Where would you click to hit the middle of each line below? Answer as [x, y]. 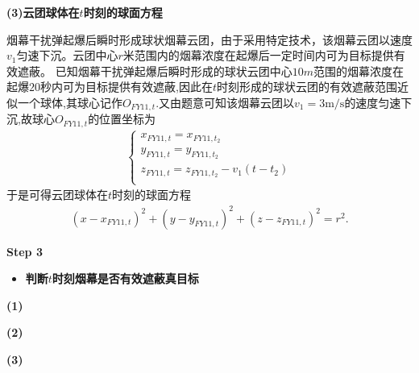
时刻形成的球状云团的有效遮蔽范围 [307, 87]
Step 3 [25, 251]
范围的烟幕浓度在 [358, 70]
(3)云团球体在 [43, 12]
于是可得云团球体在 [57, 195]
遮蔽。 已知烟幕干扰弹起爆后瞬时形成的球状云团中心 [155, 70]
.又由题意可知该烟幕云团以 [225, 102]
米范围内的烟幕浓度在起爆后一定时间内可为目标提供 [258, 55]
